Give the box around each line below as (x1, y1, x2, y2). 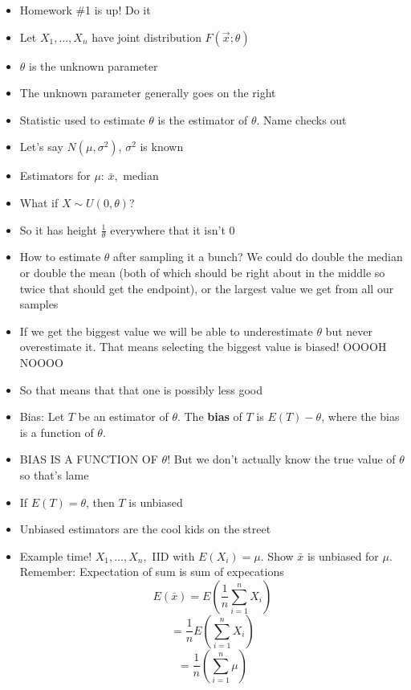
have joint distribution (92, 28, 201, 45)
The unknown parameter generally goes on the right (19, 84, 276, 101)
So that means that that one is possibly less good (19, 381, 263, 398)
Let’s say (19, 138, 63, 155)
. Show (260, 547, 294, 564)
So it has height (19, 221, 97, 238)
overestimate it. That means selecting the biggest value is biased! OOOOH (19, 338, 387, 355)
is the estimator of (157, 111, 248, 128)
